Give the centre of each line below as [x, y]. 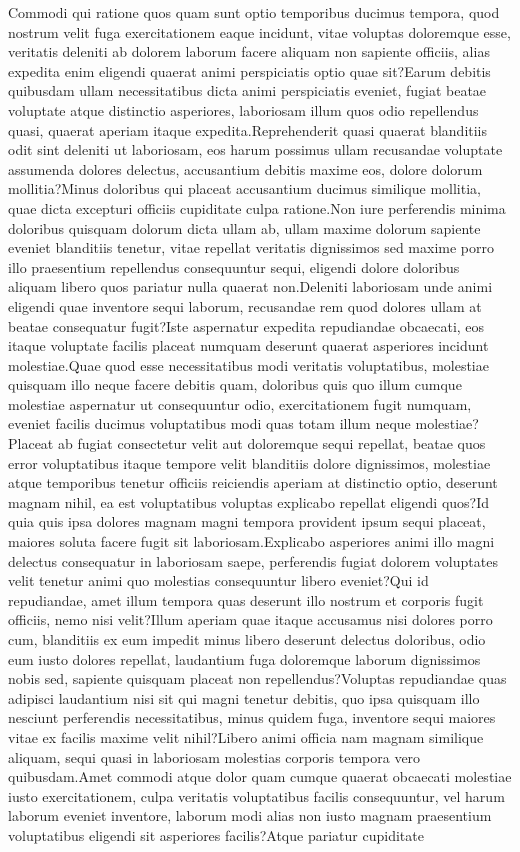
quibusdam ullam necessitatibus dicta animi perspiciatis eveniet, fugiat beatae [247, 90]
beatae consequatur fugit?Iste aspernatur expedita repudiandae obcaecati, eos [246, 325]
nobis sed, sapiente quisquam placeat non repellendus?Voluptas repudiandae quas [257, 678]
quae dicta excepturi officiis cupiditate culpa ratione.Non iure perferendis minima [257, 207]
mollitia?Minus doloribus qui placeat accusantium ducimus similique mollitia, [244, 188]
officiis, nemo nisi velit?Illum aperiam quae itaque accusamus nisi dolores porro [250, 619]
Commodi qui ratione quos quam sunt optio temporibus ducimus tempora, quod [254, 12]
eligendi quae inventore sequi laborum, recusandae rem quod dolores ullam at [245, 305]
